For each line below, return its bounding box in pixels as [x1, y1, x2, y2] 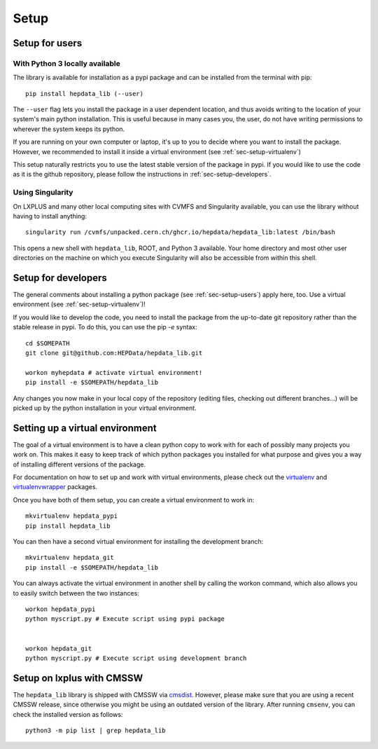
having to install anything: [13, 212, 87, 220]
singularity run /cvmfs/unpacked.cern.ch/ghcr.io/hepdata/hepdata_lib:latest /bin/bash [25, 228, 336, 236]
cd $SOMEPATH [25, 339, 70, 347]
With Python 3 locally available [13, 58, 120, 68]
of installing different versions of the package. [13, 460, 146, 469]
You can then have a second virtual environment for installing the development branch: [13, 537, 264, 546]
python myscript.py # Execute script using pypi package [25, 615, 225, 623]
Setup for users [13, 37, 83, 49]
